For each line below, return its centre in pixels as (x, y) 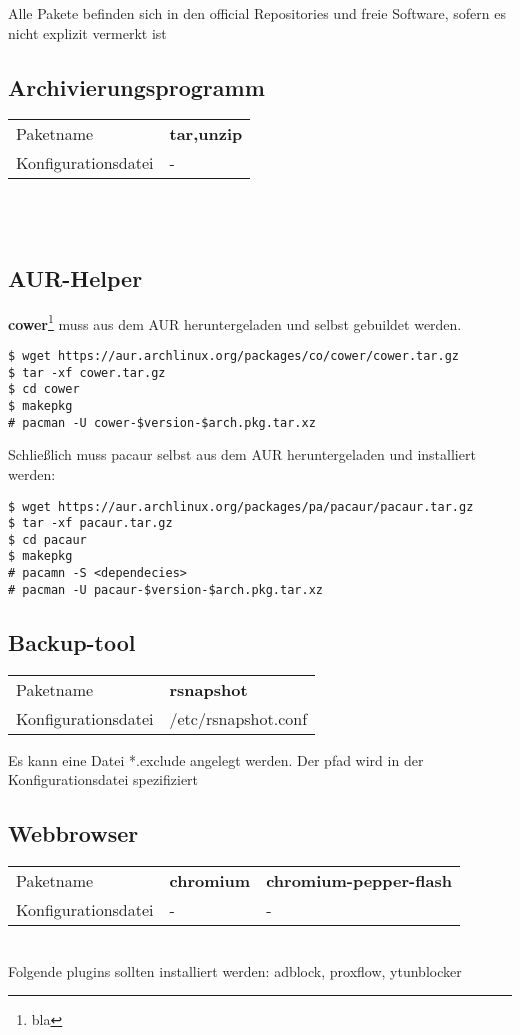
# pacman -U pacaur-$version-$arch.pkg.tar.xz (165, 589)
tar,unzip (206, 134)
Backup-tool (72, 641)
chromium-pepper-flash (359, 881)
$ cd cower (44, 389)
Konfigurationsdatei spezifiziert (103, 779)
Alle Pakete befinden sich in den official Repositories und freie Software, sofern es (257, 13)
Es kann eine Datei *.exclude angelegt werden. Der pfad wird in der (216, 759)
